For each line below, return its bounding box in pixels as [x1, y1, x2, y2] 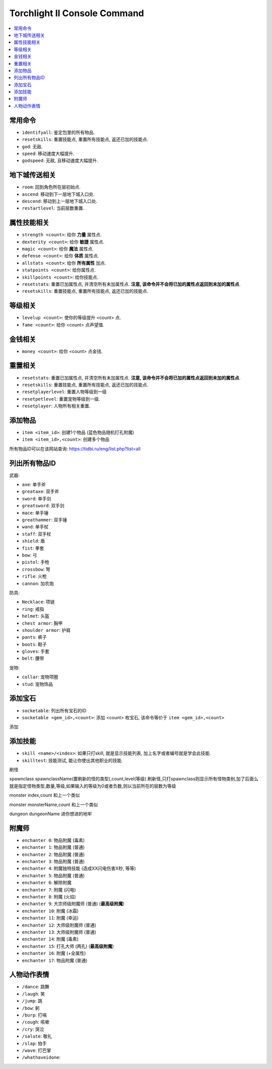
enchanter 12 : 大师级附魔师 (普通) [22, 922, 97, 928]
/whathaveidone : [22, 1054, 61, 1060]
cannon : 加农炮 [22, 580, 54, 586]
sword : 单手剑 [22, 495, 51, 502]
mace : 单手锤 [22, 510, 49, 516]
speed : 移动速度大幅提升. [22, 150, 75, 156]
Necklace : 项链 [22, 599, 55, 605]
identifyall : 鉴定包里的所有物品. [22, 129, 95, 135]
